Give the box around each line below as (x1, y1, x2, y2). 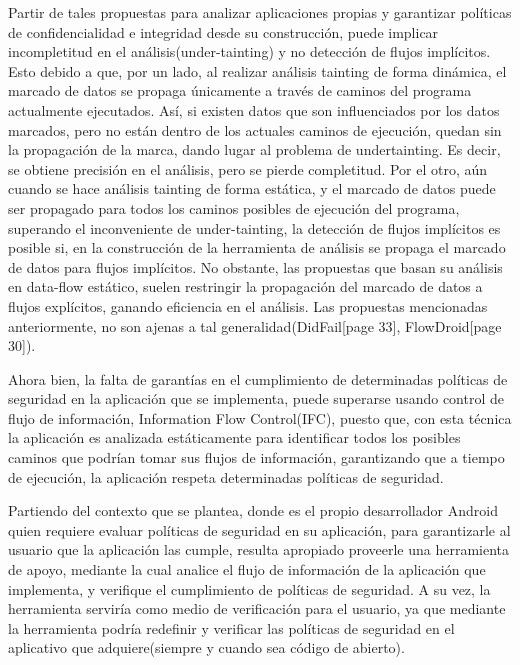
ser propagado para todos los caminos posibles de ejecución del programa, (8, 197, 460, 218)
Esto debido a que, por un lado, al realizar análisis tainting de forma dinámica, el (8, 60, 507, 81)
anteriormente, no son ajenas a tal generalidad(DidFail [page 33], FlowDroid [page (8, 315, 502, 336)
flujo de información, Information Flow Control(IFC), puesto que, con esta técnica (8, 407, 512, 428)
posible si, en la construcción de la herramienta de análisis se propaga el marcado (8, 237, 506, 258)
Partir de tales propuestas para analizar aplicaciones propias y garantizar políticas (8, 2, 512, 22)
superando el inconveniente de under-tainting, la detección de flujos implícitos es (8, 217, 501, 238)
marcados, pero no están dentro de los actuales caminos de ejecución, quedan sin (8, 119, 502, 140)
